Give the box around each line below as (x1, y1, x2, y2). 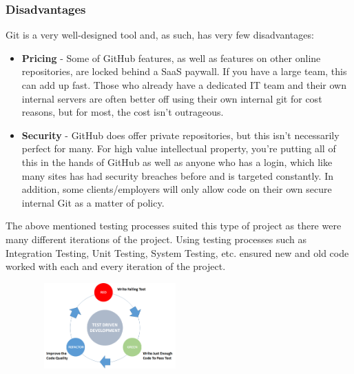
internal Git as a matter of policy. (21, 195, 165, 209)
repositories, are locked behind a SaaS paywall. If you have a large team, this (21, 64, 347, 79)
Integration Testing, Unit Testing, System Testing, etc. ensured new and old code (6, 245, 349, 260)
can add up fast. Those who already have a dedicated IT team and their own (21, 78, 346, 92)
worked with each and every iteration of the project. (6, 259, 226, 273)
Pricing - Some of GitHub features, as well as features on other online (21, 50, 321, 65)
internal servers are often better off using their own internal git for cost (21, 91, 322, 105)
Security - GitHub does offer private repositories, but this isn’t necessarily (21, 127, 340, 142)
